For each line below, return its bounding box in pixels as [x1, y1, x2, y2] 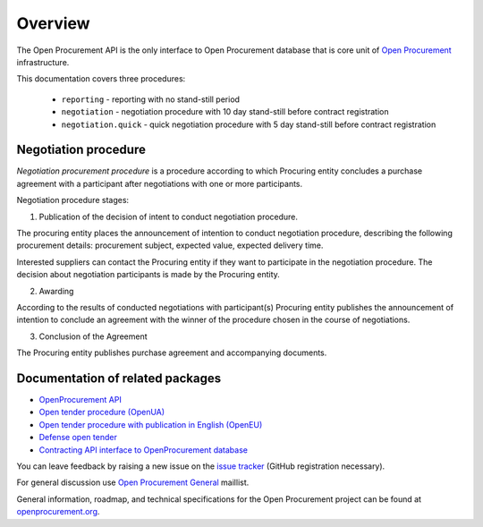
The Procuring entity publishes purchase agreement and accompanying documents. [16, 347, 327, 358]
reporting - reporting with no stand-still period [61, 94, 241, 105]
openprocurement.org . [16, 506, 100, 517]
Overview [16, 13, 90, 33]
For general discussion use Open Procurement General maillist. [16, 477, 250, 488]
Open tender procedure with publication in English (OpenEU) [38, 419, 263, 429]
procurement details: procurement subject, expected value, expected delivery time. [16, 240, 324, 251]
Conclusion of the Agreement [38, 331, 148, 342]
